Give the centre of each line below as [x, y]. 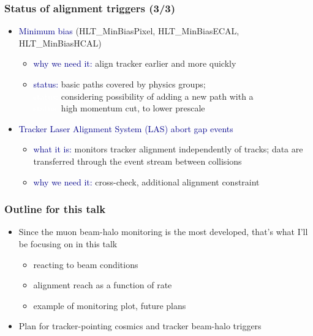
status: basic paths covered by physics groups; [119, 84]
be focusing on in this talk [68, 243]
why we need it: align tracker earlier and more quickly [135, 63]
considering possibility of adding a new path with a [157, 96]
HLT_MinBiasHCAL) [60, 43]
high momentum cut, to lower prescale [133, 108]
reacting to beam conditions [86, 264]
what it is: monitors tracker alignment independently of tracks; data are [168, 149]
